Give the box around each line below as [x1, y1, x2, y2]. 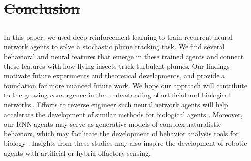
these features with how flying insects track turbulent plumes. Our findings [4, 61, 230, 71]
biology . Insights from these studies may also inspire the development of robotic [4, 138, 247, 148]
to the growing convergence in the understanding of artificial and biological [4, 90, 230, 100]
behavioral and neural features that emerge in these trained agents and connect [4, 51, 244, 61]
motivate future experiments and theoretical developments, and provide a [4, 70, 225, 81]
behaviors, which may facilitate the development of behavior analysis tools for [4, 128, 239, 138]
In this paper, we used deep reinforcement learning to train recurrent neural [4, 32, 233, 42]
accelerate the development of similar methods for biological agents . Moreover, [4, 109, 243, 119]
